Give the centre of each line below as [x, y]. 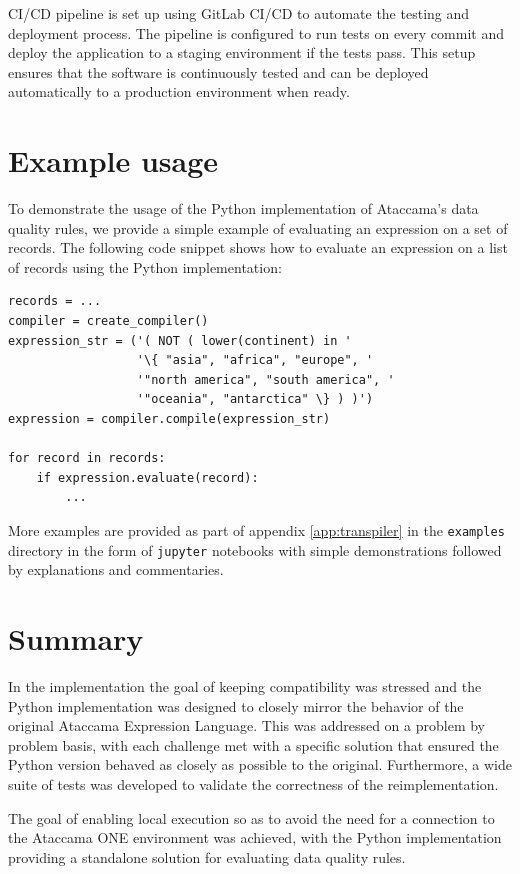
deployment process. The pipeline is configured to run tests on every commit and [256, 32]
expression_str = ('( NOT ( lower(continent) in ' [180, 340]
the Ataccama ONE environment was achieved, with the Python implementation [255, 837]
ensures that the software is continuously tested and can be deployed [218, 71]
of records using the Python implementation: [145, 266]
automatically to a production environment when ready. [179, 91]
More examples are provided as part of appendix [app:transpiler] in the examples [256, 530]
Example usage [113, 160]
